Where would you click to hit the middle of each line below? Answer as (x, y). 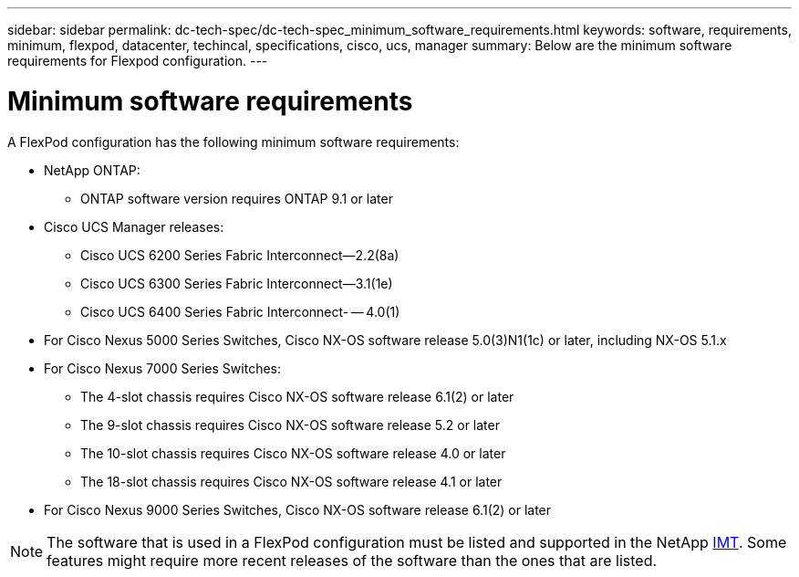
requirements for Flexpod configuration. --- (138, 61)
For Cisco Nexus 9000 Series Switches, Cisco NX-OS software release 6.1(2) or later (298, 509)
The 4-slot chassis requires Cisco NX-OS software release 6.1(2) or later (297, 396)
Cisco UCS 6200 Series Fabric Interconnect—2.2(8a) (240, 255)
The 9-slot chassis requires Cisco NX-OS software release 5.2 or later (290, 425)
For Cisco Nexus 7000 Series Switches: (162, 368)
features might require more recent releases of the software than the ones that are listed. (352, 560)
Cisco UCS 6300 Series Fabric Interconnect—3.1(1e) (237, 283)
